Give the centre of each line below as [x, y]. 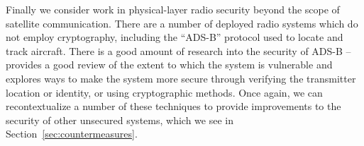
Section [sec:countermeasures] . [72, 134]
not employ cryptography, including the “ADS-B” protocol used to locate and [175, 37]
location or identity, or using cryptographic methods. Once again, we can [164, 92]
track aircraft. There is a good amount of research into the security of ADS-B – [178, 50]
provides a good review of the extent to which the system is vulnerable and [169, 65]
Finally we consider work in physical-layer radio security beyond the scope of [173, 9]
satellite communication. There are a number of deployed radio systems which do [182, 23]
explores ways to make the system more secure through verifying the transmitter [181, 78]
